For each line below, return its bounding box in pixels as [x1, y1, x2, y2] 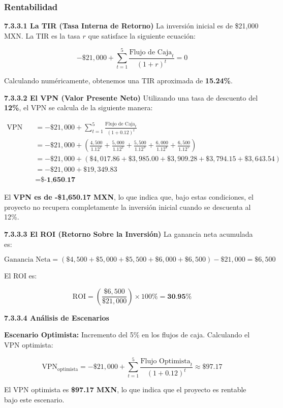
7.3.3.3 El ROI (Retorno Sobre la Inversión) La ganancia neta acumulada [4, 229, 253, 239]
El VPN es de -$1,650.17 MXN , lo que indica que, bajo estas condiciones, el [4, 192, 254, 202]
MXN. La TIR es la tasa [4, 30, 80, 41]
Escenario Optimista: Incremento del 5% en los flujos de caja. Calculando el [4, 329, 250, 340]
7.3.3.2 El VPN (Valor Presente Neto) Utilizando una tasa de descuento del [4, 92, 258, 103]
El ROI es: [4, 270, 37, 281]
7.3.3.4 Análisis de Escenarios [4, 312, 109, 323]
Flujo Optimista [140, 358, 191, 365]
